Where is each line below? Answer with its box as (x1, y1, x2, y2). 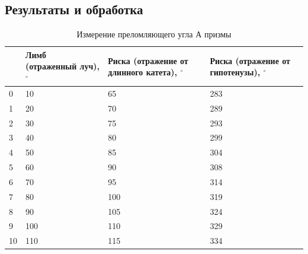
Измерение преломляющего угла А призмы (76, 28, 232, 40)
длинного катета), (108, 66, 178, 78)
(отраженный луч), (25, 60, 100, 72)
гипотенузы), (210, 66, 261, 78)
